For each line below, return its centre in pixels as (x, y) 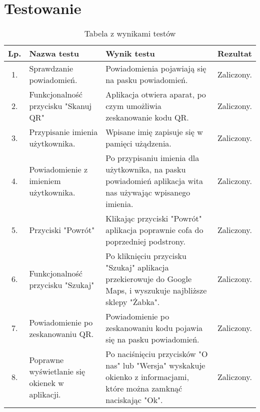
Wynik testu (130, 53)
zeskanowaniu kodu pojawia (154, 328)
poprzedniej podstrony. (146, 241)
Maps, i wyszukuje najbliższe (156, 290)
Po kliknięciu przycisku (146, 256)
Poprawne (46, 359)
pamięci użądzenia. (138, 143)
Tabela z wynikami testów (130, 33)
